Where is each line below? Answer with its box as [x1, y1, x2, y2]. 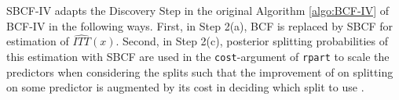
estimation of [6, 33, 69, 49]
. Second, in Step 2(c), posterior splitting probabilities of [115, 33, 389, 49]
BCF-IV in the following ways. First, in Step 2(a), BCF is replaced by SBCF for [6, 17, 394, 34]
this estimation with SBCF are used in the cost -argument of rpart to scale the [6, 48, 390, 64]
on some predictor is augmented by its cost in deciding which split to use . [6, 79, 364, 95]
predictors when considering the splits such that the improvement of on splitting [6, 63, 394, 80]
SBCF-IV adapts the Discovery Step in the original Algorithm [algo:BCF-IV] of [6, 2, 389, 18]
